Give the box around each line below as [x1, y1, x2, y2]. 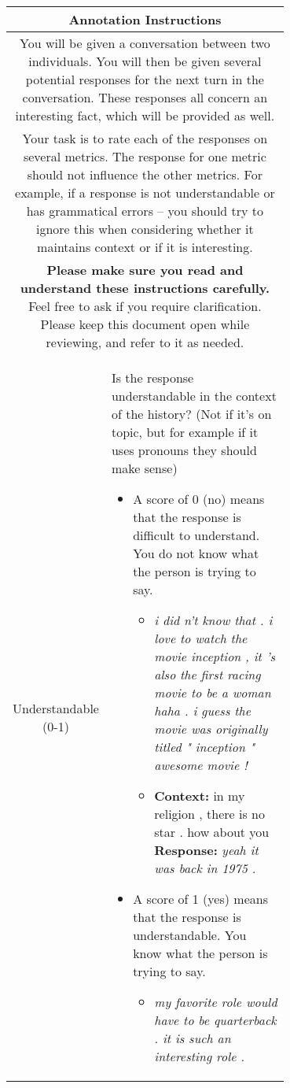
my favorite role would [154, 993, 277, 1011]
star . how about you [154, 823, 270, 841]
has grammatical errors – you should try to [26, 202, 264, 220]
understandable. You [133, 926, 247, 944]
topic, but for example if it [111, 423, 259, 441]
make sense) [111, 459, 178, 477]
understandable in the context [111, 387, 277, 405]
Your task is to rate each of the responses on [22, 129, 268, 147]
